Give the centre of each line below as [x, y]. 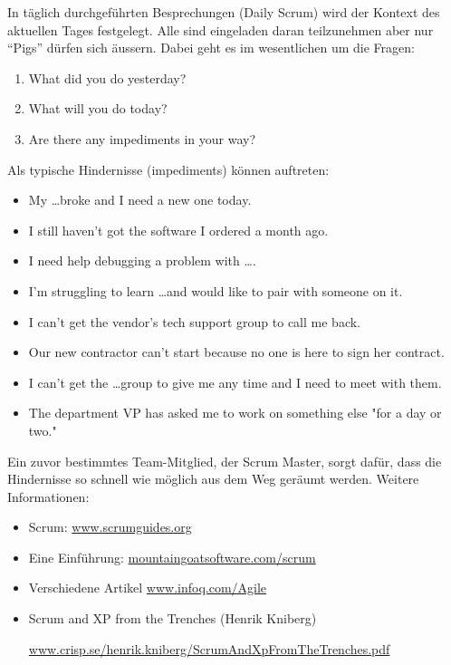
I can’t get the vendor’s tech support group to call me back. [194, 321]
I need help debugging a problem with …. [142, 260]
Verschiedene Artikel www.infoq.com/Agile [148, 588]
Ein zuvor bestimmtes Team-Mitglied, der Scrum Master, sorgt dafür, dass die [225, 461]
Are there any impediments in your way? [142, 138]
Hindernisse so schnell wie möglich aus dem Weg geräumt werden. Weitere [213, 479]
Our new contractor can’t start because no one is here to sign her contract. [236, 352]
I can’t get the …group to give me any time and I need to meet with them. [235, 382]
